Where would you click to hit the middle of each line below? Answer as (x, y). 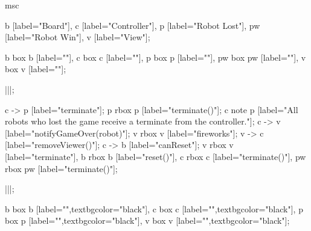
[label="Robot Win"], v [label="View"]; (78, 37)
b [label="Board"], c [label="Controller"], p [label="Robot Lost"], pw (133, 25)
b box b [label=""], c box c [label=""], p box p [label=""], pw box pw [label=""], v (155, 57)
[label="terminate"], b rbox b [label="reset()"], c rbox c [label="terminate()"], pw (155, 156)
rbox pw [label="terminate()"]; (61, 168)
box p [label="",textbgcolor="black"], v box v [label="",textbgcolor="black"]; (147, 220)
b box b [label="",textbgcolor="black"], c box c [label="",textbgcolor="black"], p (154, 208)
